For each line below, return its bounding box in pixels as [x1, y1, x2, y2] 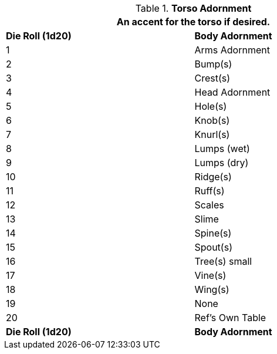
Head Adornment [194, 86, 271, 98]
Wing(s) [194, 284, 229, 295]
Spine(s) [194, 227, 232, 239]
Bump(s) [194, 58, 232, 70]
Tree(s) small [194, 255, 252, 267]
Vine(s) [194, 269, 227, 281]
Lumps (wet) [194, 143, 250, 154]
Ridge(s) [194, 171, 232, 183]
